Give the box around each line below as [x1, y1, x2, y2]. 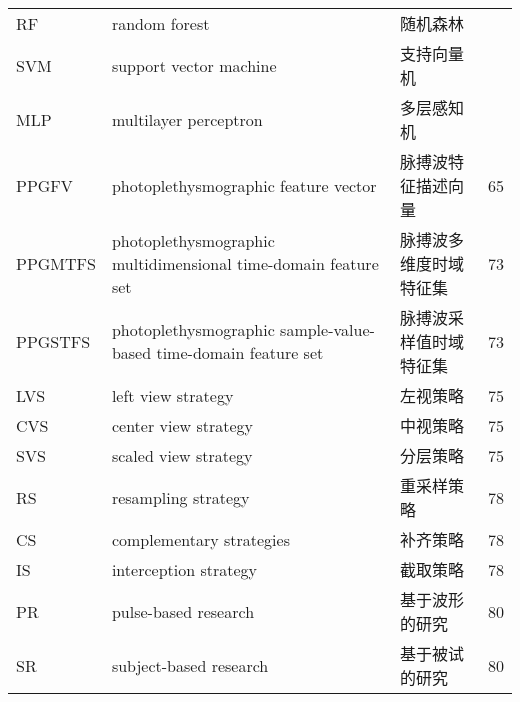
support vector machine [111, 53, 277, 77]
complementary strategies [111, 527, 290, 551]
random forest [111, 11, 210, 35]
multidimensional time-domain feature [111, 251, 379, 275]
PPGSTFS [16, 329, 91, 353]
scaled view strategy [111, 443, 253, 467]
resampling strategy [111, 485, 250, 509]
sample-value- [280, 318, 375, 341]
